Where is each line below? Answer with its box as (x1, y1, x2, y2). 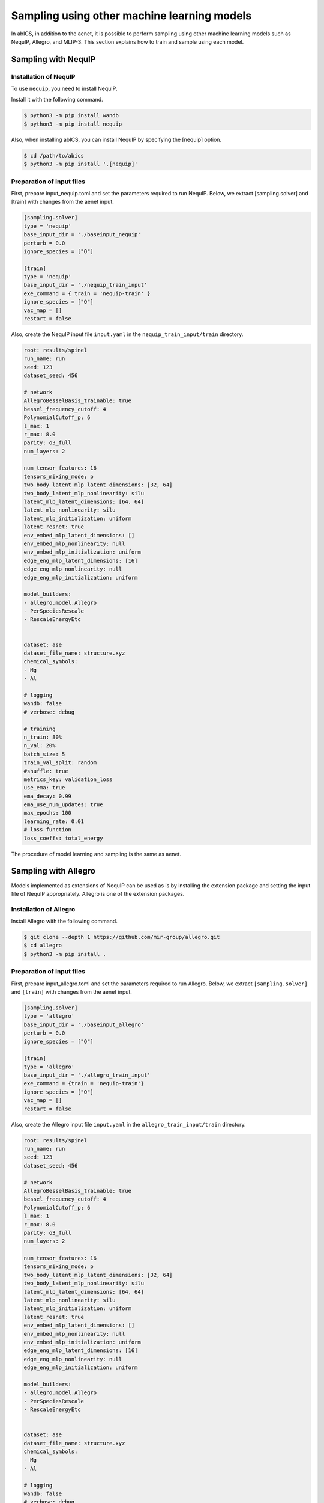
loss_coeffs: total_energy (23, 834, 103, 842)
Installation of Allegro (11, 905, 76, 913)
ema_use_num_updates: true (23, 801, 103, 808)
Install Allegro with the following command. (11, 917, 118, 925)
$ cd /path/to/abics (23, 152, 84, 159)
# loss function (23, 827, 72, 833)
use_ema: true (23, 785, 65, 791)
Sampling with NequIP (11, 54, 96, 64)
